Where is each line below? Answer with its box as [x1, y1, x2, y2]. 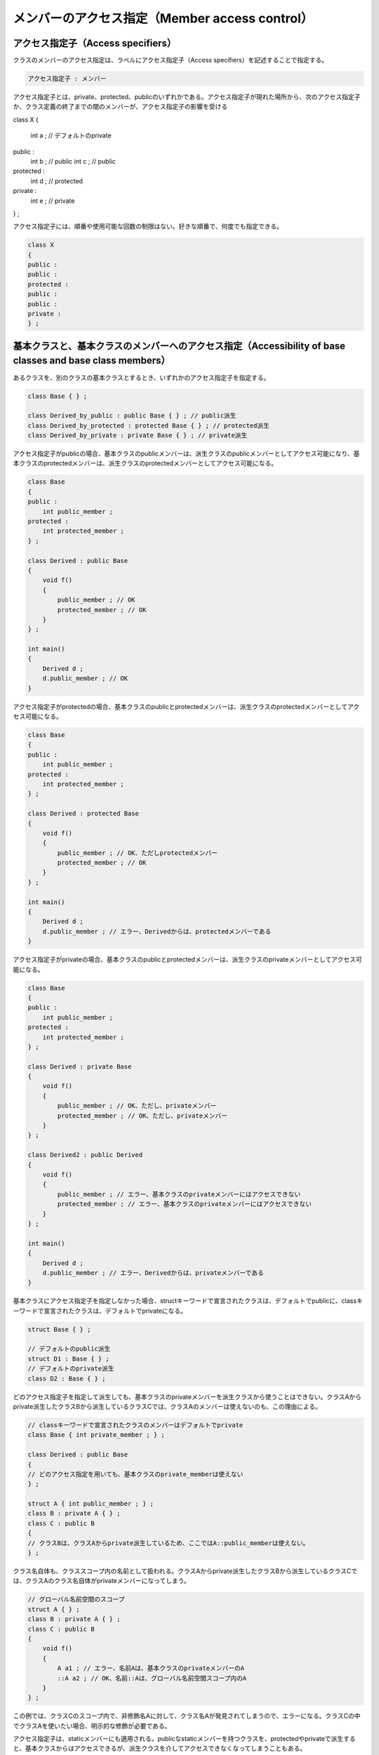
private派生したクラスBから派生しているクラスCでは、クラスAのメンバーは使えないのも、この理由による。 [13, 1402, 322, 1410]
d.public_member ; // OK [42, 675, 128, 682]
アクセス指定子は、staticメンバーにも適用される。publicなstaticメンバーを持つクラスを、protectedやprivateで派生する [13, 1735, 356, 1743]
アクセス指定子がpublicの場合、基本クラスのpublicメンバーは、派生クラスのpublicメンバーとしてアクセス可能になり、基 [13, 449, 360, 458]
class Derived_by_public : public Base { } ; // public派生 [27, 411, 237, 420]
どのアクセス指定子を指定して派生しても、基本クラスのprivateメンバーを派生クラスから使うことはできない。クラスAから [13, 1392, 361, 1400]
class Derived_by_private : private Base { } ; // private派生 [27, 432, 248, 439]
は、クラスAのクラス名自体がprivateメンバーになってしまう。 [13, 1577, 191, 1585]
